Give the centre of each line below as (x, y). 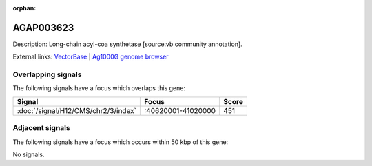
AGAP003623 (43, 28)
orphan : (24, 8)
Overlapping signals (47, 74)
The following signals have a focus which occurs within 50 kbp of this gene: (121, 142)
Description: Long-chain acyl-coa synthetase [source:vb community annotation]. (127, 44)
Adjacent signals (41, 128)
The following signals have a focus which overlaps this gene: (99, 88)
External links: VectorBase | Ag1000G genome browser (91, 57)
